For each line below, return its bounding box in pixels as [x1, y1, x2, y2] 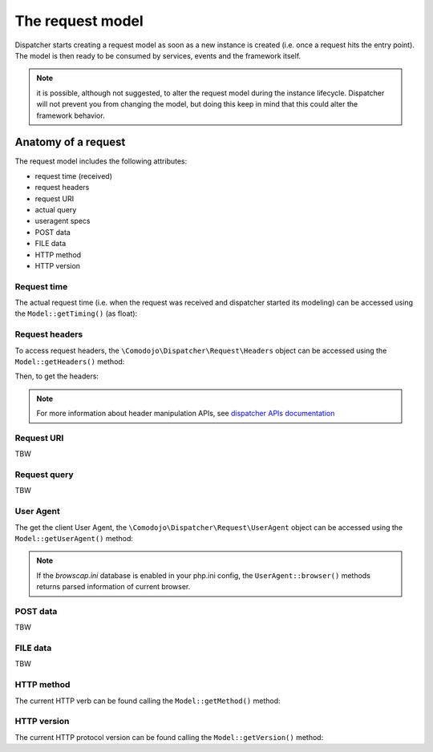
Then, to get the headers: [14, 371, 99, 381]
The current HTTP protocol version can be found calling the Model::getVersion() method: [14, 732, 324, 742]
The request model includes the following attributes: [14, 156, 188, 166]
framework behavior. [36, 111, 105, 120]
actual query [34, 204, 77, 214]
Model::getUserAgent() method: [14, 533, 134, 543]
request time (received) [34, 171, 112, 180]
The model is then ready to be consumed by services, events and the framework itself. [14, 51, 301, 60]
